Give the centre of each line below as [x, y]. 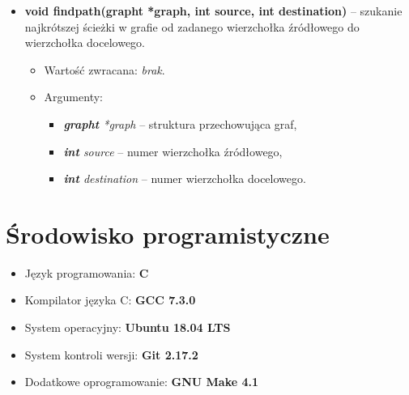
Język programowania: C [87, 272]
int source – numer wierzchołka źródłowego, [173, 151]
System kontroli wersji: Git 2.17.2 [111, 354]
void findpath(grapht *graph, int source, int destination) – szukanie [213, 11]
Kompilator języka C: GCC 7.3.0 [110, 300]
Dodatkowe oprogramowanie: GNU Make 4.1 [141, 382]
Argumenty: [73, 97]
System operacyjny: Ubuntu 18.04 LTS [128, 327]
